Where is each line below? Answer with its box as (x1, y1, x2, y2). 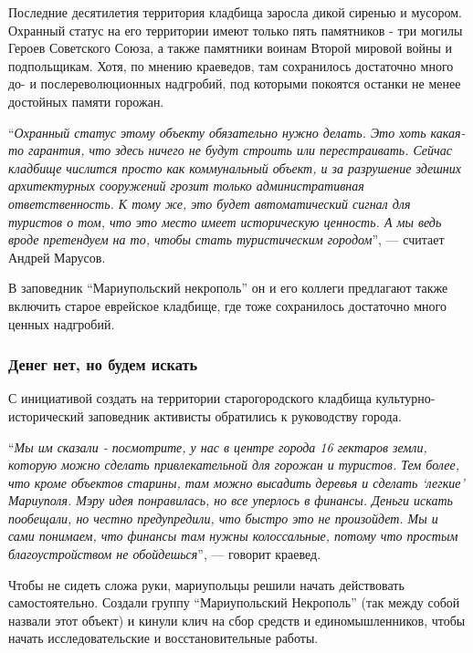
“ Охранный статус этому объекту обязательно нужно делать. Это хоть (8, 122, 426, 141)
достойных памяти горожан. (8, 91, 164, 110)
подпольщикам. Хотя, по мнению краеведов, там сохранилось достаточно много (8, 56, 454, 75)
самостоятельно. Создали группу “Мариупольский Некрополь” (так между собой (8, 593, 460, 612)
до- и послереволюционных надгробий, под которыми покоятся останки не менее (8, 74, 461, 93)
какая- (430, 122, 466, 141)
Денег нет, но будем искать (8, 353, 198, 376)
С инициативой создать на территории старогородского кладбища (8, 389, 372, 408)
